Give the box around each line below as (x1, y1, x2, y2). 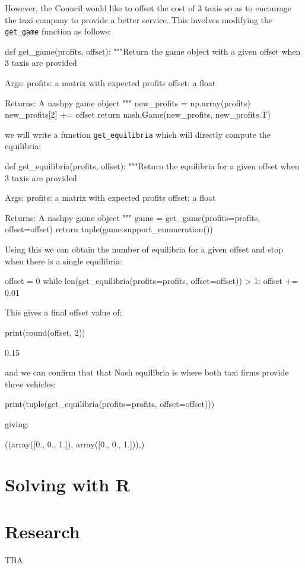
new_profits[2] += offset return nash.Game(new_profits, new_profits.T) (5, 108, 271, 121)
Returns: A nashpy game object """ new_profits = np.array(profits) (5, 96, 250, 109)
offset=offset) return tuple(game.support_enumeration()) (5, 223, 213, 235)
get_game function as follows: (5, 25, 112, 37)
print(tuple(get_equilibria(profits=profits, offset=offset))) (5, 397, 215, 410)
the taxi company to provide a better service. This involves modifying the (5, 13, 273, 26)
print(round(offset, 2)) (5, 326, 85, 338)
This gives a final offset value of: (5, 306, 122, 318)
